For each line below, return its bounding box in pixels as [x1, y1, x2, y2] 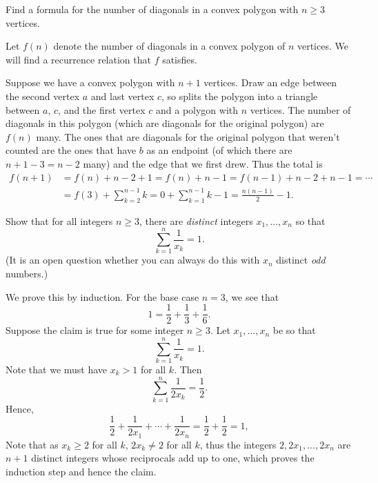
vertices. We [297, 39, 348, 53]
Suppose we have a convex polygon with [6, 75, 175, 90]
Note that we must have [6, 362, 108, 376]
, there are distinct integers [139, 213, 253, 228]
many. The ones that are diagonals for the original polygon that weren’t [36, 129, 340, 144]
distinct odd [276, 253, 326, 267]
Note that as [6, 437, 59, 451]
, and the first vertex [58, 102, 146, 117]
